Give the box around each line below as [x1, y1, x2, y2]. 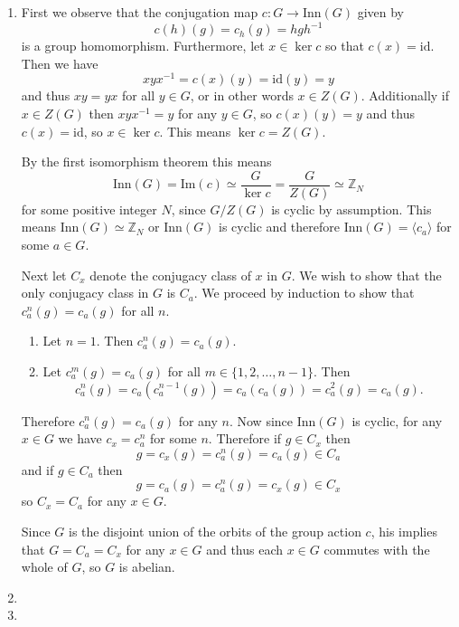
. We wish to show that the [291, 265, 442, 284]
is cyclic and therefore [219, 217, 340, 236]
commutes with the [323, 539, 430, 558]
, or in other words [190, 86, 294, 105]
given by [357, 3, 405, 21]
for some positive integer [21, 199, 157, 218]
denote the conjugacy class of [89, 265, 251, 284]
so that [325, 36, 364, 55]
